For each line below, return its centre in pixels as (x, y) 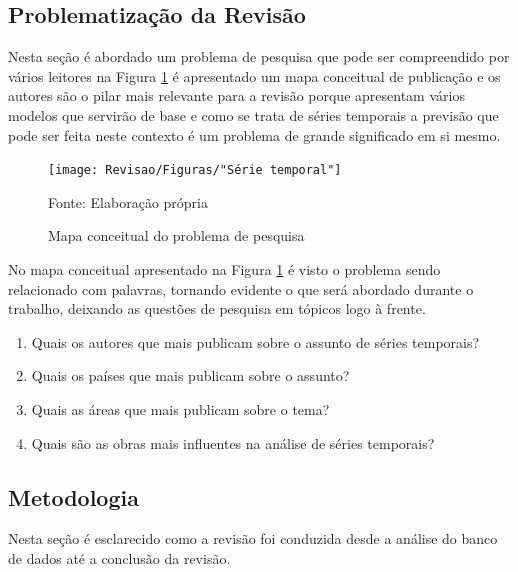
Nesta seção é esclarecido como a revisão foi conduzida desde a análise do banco (253, 538)
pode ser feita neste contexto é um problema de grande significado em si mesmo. (254, 134)
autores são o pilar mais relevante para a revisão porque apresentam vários (236, 95)
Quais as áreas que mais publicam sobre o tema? (180, 408)
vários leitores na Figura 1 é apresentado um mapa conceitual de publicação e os (254, 75)
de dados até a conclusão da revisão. (119, 557)
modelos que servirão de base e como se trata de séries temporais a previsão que (253, 114)
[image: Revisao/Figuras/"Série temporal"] (195, 170)
